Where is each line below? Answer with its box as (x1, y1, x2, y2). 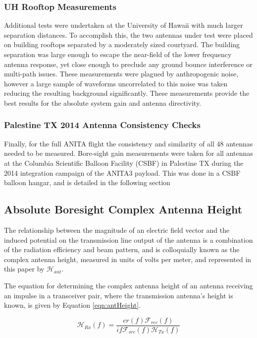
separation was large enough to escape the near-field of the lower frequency (4, 49, 232, 59)
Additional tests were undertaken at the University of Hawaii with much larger (4, 20, 243, 30)
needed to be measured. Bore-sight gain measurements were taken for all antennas (4, 148, 253, 158)
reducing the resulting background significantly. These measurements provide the (4, 88, 250, 98)
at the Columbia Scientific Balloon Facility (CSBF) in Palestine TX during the (4, 157, 244, 168)
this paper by (4, 264, 45, 274)
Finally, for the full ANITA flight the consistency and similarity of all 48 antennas (4, 138, 253, 148)
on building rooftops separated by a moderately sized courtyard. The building (4, 39, 240, 50)
